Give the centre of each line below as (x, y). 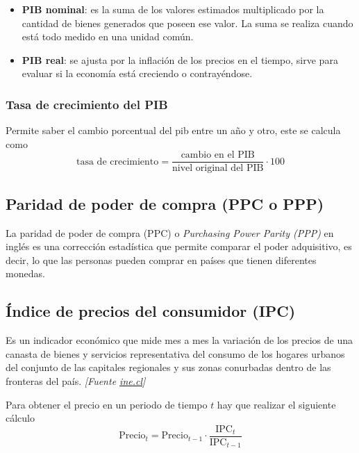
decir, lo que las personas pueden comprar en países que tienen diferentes (161, 260)
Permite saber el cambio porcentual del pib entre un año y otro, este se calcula (173, 130)
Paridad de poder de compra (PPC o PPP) (165, 203)
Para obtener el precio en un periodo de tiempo (107, 404)
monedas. (25, 273)
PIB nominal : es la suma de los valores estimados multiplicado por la (173, 9)
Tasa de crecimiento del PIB (87, 104)
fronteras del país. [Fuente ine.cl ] (76, 381)
